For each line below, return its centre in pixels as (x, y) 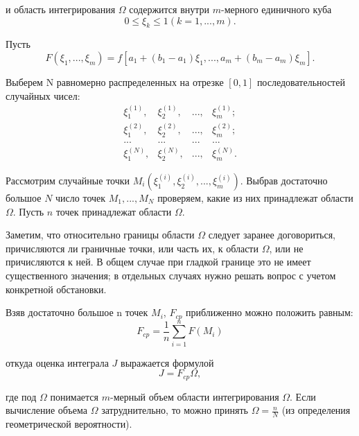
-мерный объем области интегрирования (194, 396)
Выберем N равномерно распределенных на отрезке (115, 81)
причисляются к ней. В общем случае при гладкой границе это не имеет (158, 262)
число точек (81, 198)
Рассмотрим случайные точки (68, 180)
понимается (75, 396)
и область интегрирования (61, 9)
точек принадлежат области (114, 211)
